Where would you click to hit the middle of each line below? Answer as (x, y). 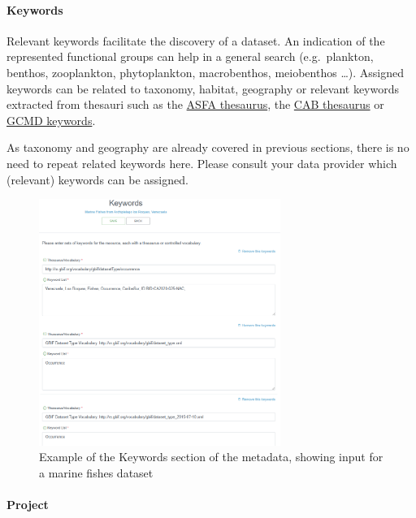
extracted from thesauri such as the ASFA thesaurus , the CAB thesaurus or (195, 104)
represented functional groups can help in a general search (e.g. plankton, (190, 56)
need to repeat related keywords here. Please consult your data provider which (202, 163)
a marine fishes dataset (96, 473)
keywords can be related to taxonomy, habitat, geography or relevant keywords (203, 88)
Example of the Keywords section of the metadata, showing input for (211, 457)
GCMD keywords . (51, 120)
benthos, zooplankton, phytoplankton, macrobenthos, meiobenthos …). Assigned (205, 72)
